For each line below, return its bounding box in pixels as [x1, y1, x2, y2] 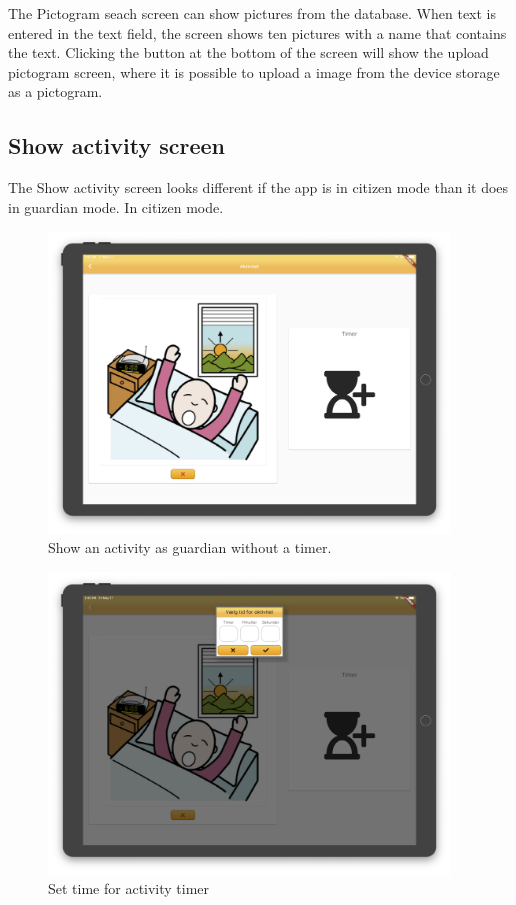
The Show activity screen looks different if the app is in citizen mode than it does [8, 177, 509, 198]
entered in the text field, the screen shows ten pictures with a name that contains [8, 22, 507, 43]
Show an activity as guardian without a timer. [48, 537, 332, 558]
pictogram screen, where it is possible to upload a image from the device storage [8, 61, 500, 82]
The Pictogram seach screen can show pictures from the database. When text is [8, 3, 497, 23]
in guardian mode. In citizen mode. [8, 196, 224, 217]
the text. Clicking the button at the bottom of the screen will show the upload [8, 42, 489, 63]
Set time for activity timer [48, 878, 210, 899]
